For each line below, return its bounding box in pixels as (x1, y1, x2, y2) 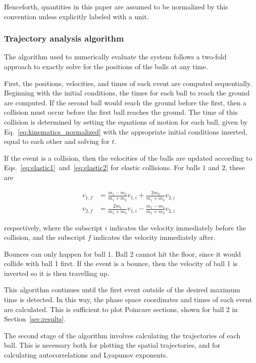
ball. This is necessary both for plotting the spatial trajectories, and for (4, 340, 221, 350)
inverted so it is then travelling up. (4, 268, 109, 278)
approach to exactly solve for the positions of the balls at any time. (4, 61, 208, 71)
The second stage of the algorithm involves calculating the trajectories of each (4, 330, 241, 340)
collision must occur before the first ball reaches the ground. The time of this (4, 107, 238, 117)
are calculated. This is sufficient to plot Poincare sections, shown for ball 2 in (4, 304, 238, 314)
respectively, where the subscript (4, 222, 103, 232)
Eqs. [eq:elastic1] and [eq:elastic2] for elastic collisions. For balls (4, 162, 201, 173)
